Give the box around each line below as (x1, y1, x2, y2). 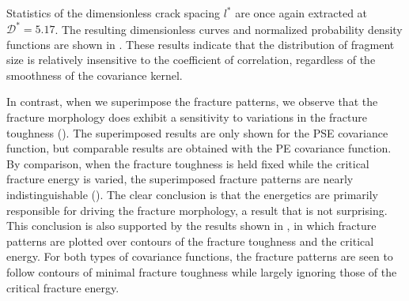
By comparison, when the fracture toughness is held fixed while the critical (6, 155, 369, 171)
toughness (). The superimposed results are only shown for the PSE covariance (6, 124, 388, 141)
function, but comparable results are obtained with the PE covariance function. (6, 140, 392, 156)
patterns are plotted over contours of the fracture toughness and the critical (6, 232, 374, 249)
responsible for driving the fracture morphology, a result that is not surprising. (6, 201, 388, 218)
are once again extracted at (235, 5, 368, 21)
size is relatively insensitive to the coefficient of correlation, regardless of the (6, 51, 376, 68)
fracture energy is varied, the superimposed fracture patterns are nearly (6, 171, 354, 187)
